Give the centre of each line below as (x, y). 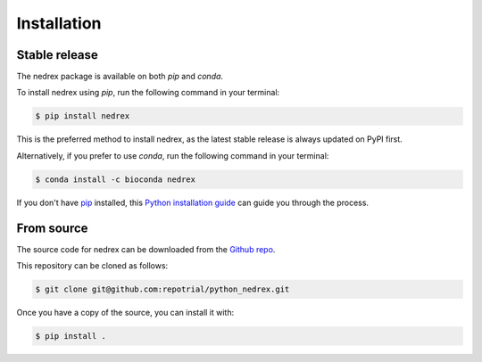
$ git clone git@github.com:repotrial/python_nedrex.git (162, 289)
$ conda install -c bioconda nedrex (116, 179)
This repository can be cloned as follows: (92, 266)
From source (52, 228)
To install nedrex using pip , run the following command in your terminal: (148, 93)
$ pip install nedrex (83, 116)
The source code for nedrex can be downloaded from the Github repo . (146, 249)
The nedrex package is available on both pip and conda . (120, 77)
